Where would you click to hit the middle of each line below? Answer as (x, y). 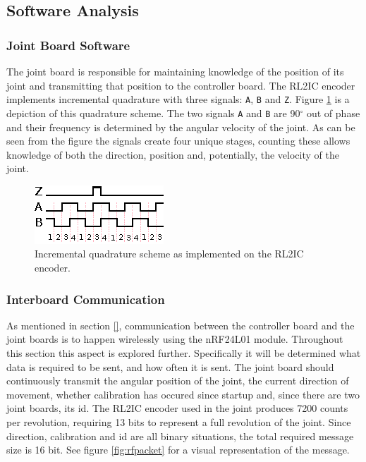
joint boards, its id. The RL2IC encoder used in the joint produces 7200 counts (177, 408)
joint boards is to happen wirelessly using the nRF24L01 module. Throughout (175, 339)
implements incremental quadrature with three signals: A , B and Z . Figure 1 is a (178, 99)
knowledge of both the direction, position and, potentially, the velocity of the (173, 154)
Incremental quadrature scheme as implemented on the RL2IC (169, 254)
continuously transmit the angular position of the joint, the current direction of (178, 381)
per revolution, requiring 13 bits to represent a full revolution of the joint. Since (179, 422)
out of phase (333, 113)
